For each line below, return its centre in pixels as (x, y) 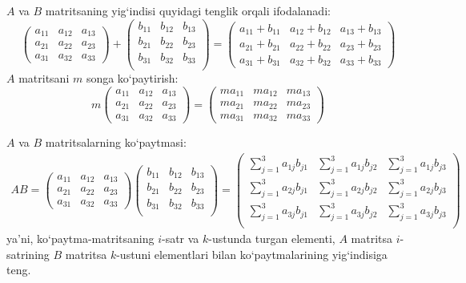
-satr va (180, 238)
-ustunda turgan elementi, (272, 238)
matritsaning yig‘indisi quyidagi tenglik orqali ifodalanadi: (188, 10)
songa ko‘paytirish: (132, 78)
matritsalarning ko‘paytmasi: (116, 142)
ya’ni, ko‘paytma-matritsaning (80, 238)
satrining (28, 254)
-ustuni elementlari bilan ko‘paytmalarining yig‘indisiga (252, 254)
